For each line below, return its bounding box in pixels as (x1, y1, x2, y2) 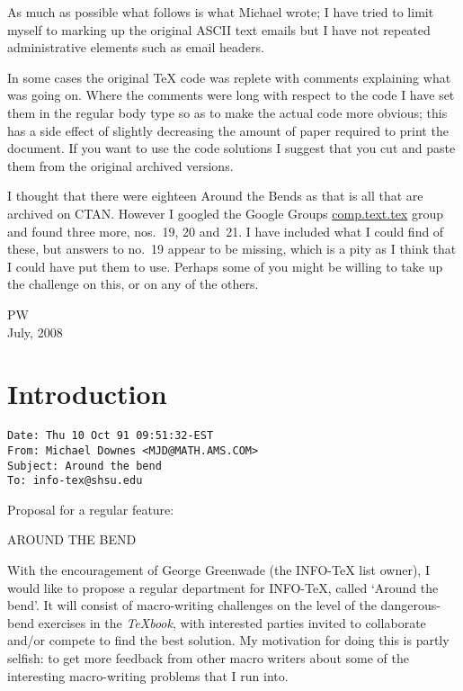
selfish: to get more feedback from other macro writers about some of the (7, 649, 409, 667)
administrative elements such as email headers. (7, 38, 264, 57)
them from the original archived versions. (7, 156, 234, 175)
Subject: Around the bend (7, 459, 162, 472)
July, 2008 (7, 322, 63, 341)
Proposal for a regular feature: (7, 499, 174, 518)
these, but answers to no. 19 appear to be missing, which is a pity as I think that (7, 239, 457, 258)
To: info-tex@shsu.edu (7, 474, 143, 488)
